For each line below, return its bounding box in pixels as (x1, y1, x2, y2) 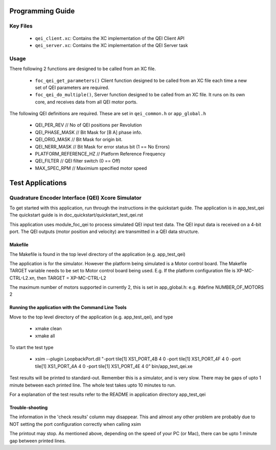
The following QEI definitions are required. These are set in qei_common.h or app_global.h (9, 111, 206, 117)
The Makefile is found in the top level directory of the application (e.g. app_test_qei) (9, 251, 186, 257)
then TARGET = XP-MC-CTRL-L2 (36, 274, 107, 281)
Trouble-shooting (9, 404, 48, 411)
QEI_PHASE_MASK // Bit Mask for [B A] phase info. (35, 129, 143, 135)
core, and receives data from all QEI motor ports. (35, 99, 138, 105)
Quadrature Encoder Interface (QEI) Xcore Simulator (9, 194, 142, 201)
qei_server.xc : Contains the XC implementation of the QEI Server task (35, 42, 189, 48)
